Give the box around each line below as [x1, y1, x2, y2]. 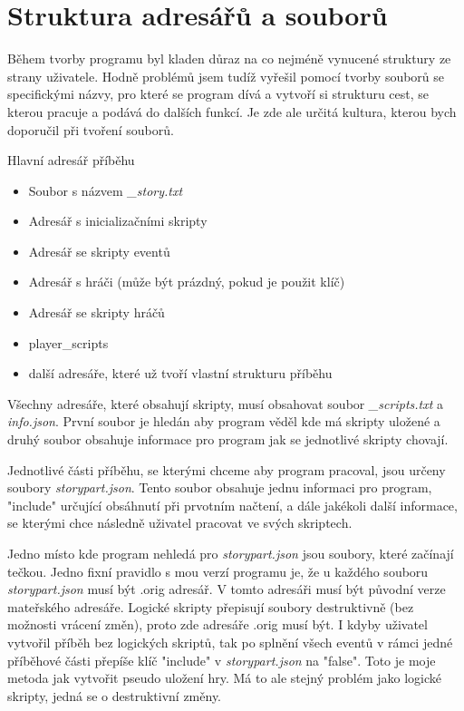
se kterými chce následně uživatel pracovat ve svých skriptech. [7, 513, 353, 532]
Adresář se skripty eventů [28, 241, 170, 260]
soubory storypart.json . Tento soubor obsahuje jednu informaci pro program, [7, 478, 432, 497]
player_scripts [28, 333, 109, 352]
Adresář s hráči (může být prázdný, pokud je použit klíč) [28, 272, 345, 291]
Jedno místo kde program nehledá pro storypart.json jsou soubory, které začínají [7, 544, 454, 562]
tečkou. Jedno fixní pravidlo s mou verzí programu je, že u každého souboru [7, 561, 429, 580]
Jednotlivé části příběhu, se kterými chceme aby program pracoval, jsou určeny [7, 460, 446, 479]
